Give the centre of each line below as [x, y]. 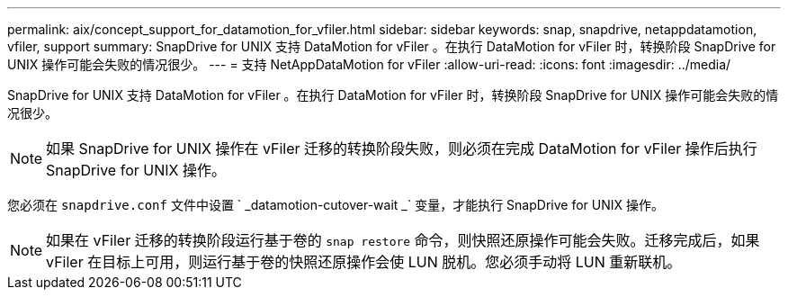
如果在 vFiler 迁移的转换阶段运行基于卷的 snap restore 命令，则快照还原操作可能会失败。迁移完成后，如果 [403, 240]
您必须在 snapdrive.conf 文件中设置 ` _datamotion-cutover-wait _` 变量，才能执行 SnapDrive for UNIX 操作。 [336, 205]
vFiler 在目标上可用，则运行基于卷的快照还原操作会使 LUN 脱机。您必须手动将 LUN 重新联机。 [364, 262]
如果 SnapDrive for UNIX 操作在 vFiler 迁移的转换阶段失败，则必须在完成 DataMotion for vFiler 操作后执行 [402, 148]
